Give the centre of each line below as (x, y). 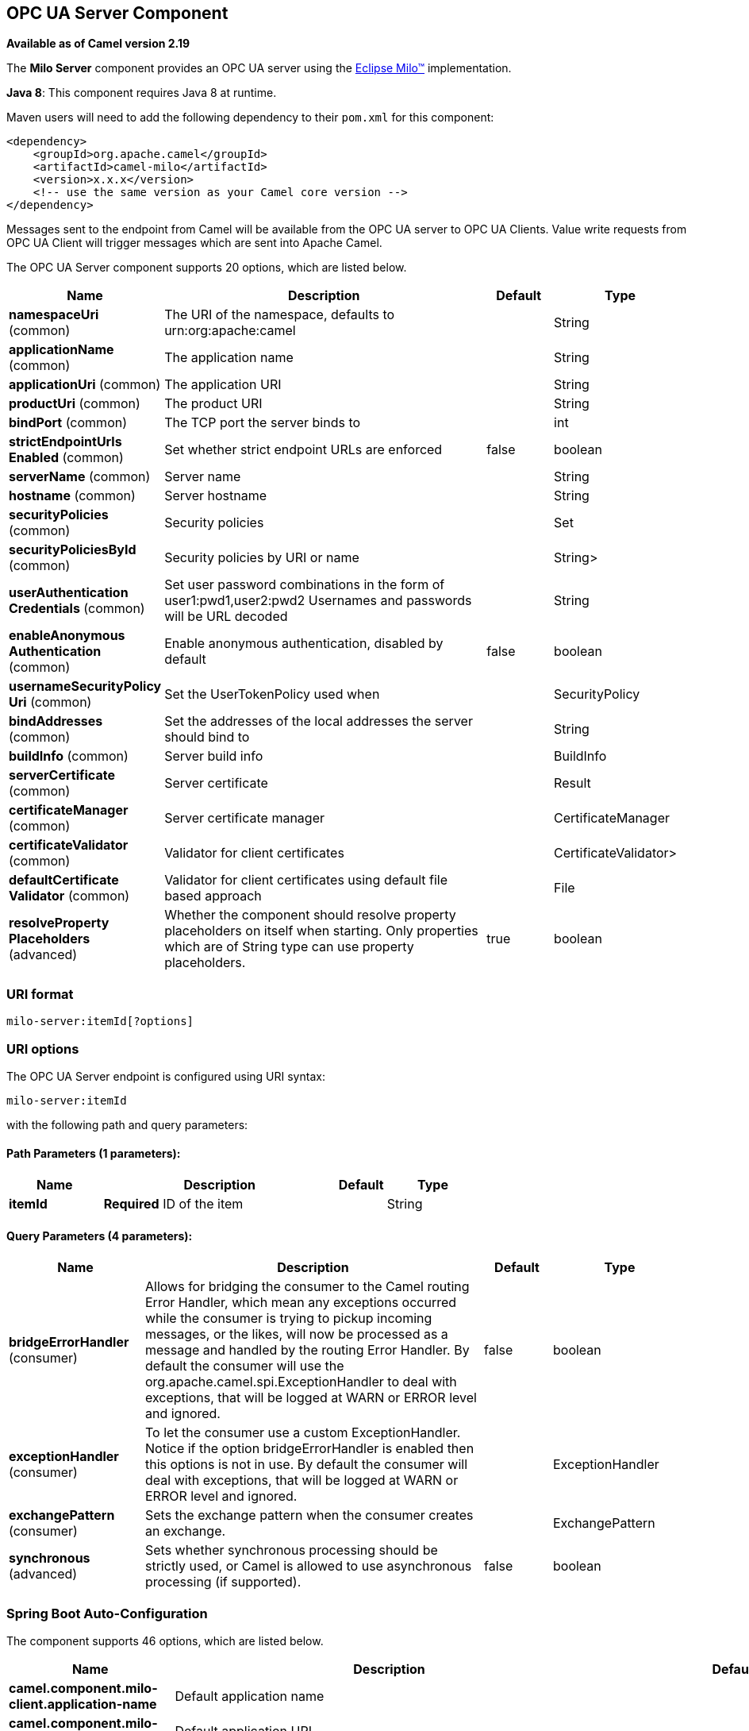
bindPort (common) (68, 423)
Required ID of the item (173, 1204)
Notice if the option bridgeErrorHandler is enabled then (310, 1449)
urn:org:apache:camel (230, 331)
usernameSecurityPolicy (85, 686)
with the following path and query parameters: (127, 1124)
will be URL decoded (226, 617)
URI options (43, 1049)
